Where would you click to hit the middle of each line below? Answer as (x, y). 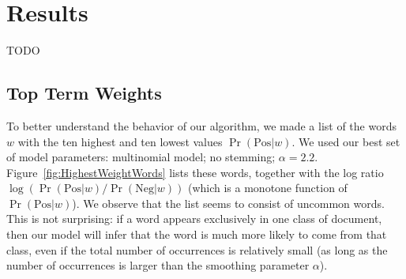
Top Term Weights (84, 93)
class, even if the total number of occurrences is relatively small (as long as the (197, 249)
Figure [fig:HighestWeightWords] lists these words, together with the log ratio (195, 172)
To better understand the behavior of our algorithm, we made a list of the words (201, 125)
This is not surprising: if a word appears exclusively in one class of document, (194, 219)
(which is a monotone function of (267, 188)
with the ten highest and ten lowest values (120, 141)
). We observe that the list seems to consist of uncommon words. (228, 203)
